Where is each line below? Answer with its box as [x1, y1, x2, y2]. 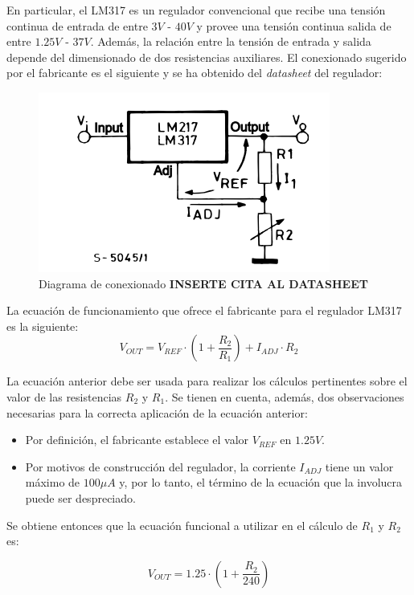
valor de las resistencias [6, 388, 122, 405]
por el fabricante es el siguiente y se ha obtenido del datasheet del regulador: [6, 64, 383, 81]
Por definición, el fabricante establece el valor [25, 431, 249, 448]
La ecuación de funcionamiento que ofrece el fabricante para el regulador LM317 [6, 302, 402, 319]
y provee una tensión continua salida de [196, 17, 391, 34]
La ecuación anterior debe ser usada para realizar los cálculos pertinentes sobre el [6, 373, 408, 389]
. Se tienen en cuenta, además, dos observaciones [165, 388, 404, 405]
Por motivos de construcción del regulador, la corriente [25, 458, 296, 475]
